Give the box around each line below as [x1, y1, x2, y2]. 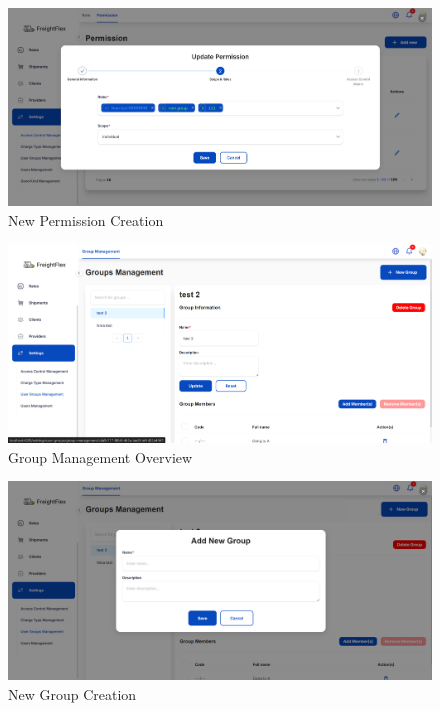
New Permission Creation [8, 209, 164, 230]
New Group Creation [8, 683, 137, 704]
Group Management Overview [8, 446, 193, 467]
